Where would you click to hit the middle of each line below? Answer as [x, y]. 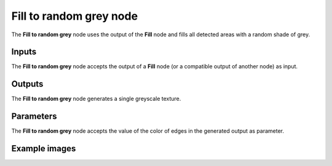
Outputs [27, 84]
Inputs [24, 52]
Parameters [34, 117]
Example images [44, 148]
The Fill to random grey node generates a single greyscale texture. [96, 99]
